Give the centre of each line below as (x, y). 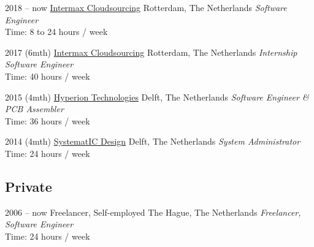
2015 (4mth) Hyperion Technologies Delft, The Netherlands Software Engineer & (157, 97)
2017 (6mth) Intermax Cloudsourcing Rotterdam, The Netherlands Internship (151, 52)
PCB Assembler (34, 109)
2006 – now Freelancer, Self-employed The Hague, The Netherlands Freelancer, (153, 212)
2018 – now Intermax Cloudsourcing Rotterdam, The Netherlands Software (146, 7)
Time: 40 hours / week (48, 76)
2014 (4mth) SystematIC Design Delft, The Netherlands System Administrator (153, 141)
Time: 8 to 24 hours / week (56, 32)
